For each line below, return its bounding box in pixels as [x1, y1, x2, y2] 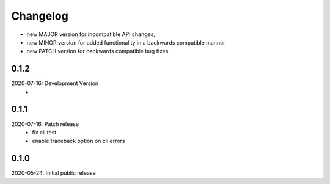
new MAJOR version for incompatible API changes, [26, 31, 156, 38]
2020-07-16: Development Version [11, 79, 99, 87]
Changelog [11, 9, 68, 23]
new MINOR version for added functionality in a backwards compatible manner [26, 39, 226, 46]
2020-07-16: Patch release [11, 120, 79, 128]
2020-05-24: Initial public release [11, 169, 96, 177]
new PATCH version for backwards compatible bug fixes [26, 48, 169, 55]
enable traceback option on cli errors [32, 138, 125, 145]
